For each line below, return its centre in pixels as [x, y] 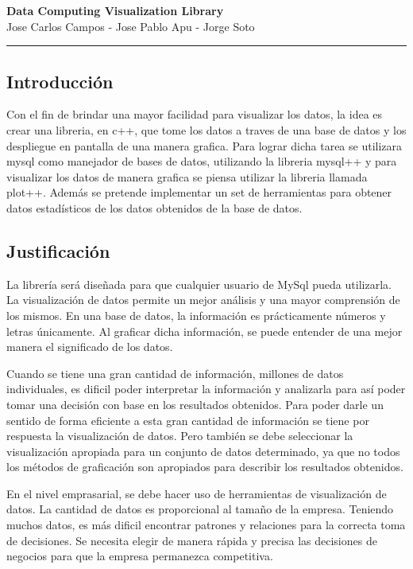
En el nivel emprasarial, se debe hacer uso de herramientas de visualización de [197, 493]
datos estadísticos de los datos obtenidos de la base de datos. [154, 207]
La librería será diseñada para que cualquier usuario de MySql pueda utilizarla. [199, 284]
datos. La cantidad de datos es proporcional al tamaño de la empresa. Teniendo [200, 509]
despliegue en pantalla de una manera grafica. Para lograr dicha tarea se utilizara [205, 145]
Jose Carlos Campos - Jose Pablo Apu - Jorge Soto [131, 26]
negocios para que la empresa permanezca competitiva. [140, 556]
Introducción [60, 81]
